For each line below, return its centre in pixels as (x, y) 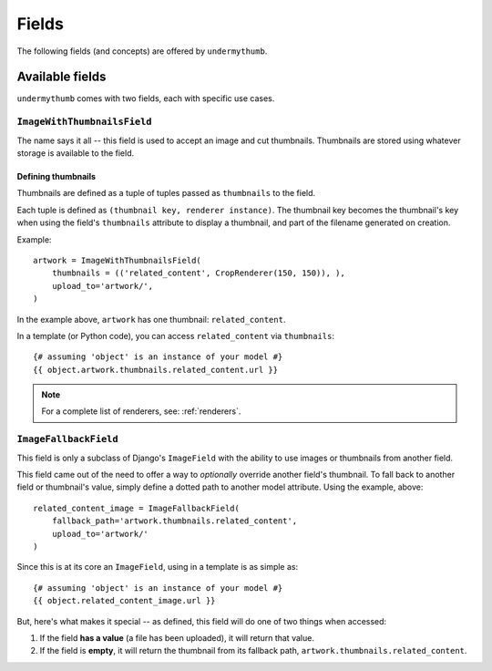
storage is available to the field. (76, 153)
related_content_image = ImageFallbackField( (137, 508)
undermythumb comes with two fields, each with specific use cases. (146, 98)
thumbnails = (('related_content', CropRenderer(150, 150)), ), (198, 273)
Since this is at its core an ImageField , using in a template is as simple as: (158, 567)
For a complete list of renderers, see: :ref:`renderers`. (141, 411)
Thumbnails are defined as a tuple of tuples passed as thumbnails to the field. (166, 193)
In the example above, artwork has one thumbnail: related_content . (151, 319)
